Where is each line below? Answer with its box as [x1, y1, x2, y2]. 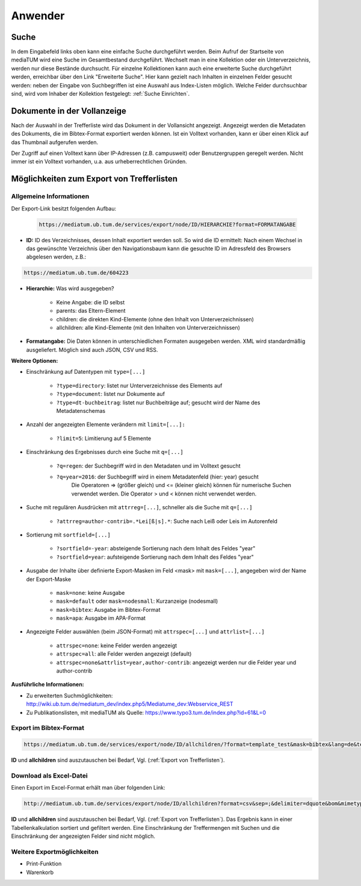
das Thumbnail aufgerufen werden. [11, 139, 99, 146]
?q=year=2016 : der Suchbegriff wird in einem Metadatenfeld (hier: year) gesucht [56, 473, 259, 480]
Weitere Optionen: [11, 357, 58, 365]
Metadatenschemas [56, 407, 105, 415]
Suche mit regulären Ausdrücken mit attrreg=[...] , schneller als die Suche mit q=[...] [26, 504, 253, 511]
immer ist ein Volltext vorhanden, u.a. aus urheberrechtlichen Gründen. [11, 158, 188, 165]
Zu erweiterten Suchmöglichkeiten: [26, 692, 113, 699]
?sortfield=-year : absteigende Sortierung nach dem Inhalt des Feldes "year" [56, 545, 256, 552]
